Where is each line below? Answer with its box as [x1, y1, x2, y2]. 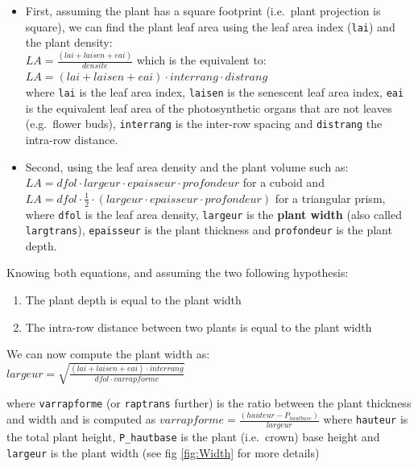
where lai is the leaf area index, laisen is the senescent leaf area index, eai [25, 84, 404, 101]
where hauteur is [323, 411, 408, 428]
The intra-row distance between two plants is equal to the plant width [25, 318, 372, 335]
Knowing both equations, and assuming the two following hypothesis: [6, 264, 349, 281]
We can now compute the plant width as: [6, 345, 210, 362]
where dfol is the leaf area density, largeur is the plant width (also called [25, 205, 402, 222]
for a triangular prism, [275, 189, 386, 206]
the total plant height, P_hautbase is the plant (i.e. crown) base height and [6, 428, 380, 445]
